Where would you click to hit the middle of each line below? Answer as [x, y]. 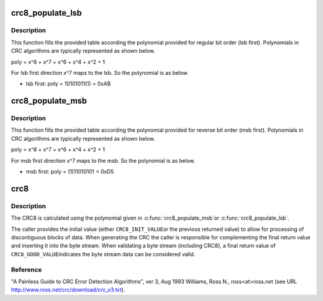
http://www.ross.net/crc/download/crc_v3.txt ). [68, 290]
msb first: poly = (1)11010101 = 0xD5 [70, 172]
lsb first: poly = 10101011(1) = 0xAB [68, 84]
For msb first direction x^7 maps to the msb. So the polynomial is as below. [103, 160]
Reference [26, 269]
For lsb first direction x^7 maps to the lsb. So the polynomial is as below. [100, 72]
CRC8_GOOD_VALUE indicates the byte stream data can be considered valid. [103, 254]
